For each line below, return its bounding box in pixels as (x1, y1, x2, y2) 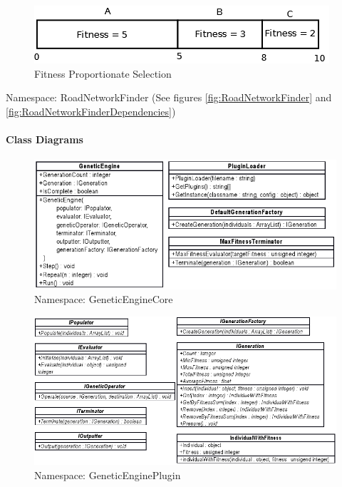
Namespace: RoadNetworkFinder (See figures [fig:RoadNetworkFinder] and (6, 90, 332, 105)
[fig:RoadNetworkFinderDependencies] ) (6, 103, 176, 118)
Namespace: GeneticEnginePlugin (34, 468, 181, 483)
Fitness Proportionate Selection (34, 66, 172, 81)
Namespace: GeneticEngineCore (34, 292, 173, 307)
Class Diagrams (6, 131, 83, 146)
